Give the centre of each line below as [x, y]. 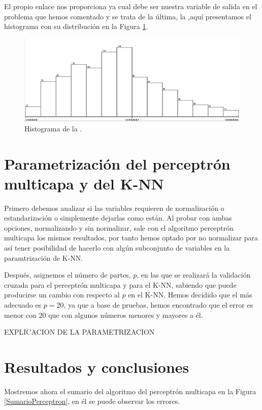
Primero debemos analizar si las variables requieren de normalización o [114, 208]
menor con [20, 315]
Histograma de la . [53, 128]
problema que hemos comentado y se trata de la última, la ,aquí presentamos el [128, 16]
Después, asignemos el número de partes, [68, 275]
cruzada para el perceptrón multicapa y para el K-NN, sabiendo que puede [120, 284]
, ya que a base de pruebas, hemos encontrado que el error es [158, 304]
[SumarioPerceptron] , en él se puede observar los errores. [92, 401]
